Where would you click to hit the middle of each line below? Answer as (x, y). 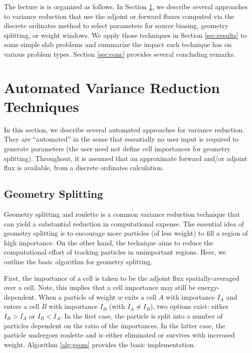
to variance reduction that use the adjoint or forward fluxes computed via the (119, 16)
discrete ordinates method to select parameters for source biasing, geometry (116, 25)
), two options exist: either (189, 306)
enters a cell (22, 306)
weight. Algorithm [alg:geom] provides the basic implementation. (100, 344)
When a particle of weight (77, 297)
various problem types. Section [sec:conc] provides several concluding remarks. (120, 54)
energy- (209, 287)
